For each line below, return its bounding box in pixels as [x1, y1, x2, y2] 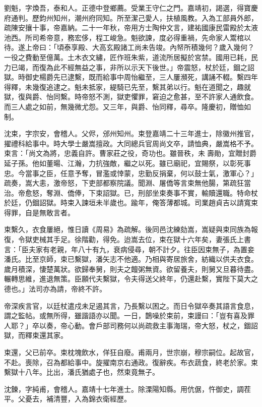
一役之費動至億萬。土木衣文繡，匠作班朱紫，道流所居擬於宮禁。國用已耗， [4, 51, 251, 62]
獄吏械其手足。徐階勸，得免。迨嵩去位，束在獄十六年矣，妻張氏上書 [25, 234, 251, 245]
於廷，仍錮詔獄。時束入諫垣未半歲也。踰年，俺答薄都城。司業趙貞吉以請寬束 [4, 197, 258, 208]
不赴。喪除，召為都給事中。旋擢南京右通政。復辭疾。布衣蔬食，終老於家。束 [4, 357, 258, 367]
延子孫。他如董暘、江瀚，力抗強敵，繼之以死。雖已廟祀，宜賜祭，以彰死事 [4, 157, 251, 168]
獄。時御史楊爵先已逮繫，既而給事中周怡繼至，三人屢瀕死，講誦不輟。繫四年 [4, 72, 258, 82]
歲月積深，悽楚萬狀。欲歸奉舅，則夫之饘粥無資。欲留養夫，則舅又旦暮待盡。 [4, 263, 258, 274]
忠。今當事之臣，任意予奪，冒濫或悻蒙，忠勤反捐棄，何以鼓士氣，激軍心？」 [4, 167, 258, 178]
